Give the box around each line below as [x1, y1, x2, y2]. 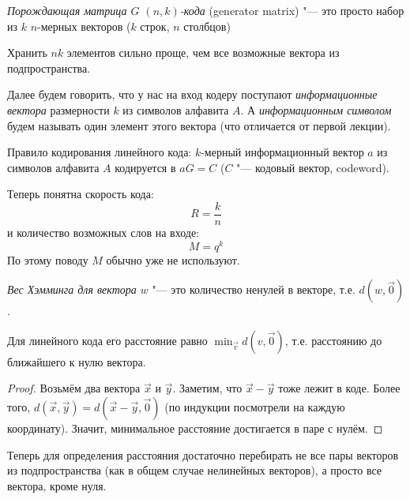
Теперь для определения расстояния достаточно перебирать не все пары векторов [7, 446, 399, 463]
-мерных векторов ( [37, 17, 131, 34]
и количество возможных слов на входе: [7, 224, 199, 240]
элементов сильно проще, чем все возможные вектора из [66, 44, 340, 61]
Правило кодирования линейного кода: [7, 144, 192, 160]
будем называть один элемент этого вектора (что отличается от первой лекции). [7, 117, 391, 133]
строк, [140, 17, 170, 34]
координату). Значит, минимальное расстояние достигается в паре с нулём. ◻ [7, 420, 383, 437]
